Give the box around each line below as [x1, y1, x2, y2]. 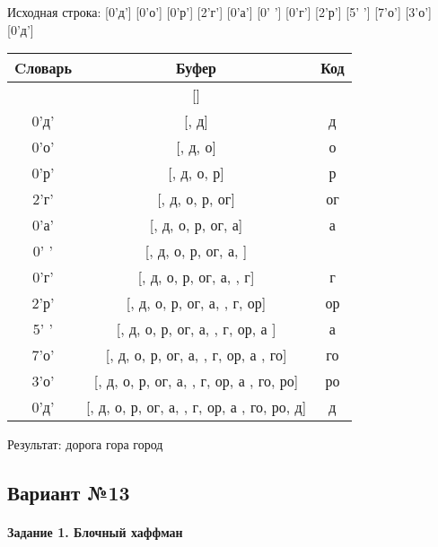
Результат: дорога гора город [7, 435, 163, 454]
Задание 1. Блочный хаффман [7, 523, 183, 542]
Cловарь [14, 57, 72, 79]
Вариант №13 [7, 479, 130, 507]
